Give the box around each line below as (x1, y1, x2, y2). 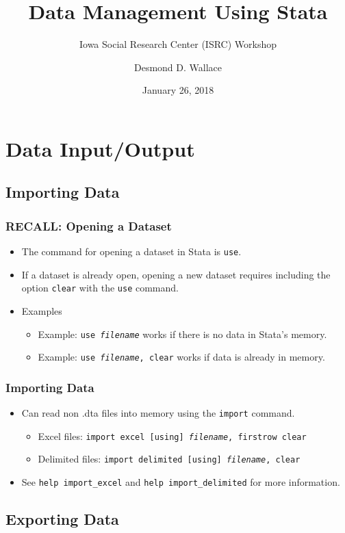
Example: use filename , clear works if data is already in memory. (38, 350, 325, 364)
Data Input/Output (5, 134, 195, 162)
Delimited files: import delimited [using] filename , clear (38, 452, 301, 466)
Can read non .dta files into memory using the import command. (21, 406, 295, 420)
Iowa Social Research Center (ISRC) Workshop (79, 37, 277, 51)
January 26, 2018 (142, 83, 214, 97)
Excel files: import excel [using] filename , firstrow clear (38, 428, 307, 443)
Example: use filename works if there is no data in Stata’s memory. (38, 326, 327, 341)
